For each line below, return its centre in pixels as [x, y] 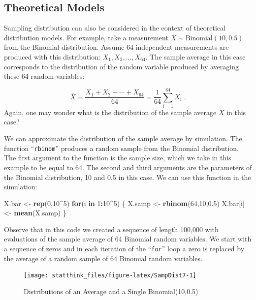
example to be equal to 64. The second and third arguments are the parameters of [128, 167]
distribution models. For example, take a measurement [86, 37]
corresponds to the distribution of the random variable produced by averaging [121, 66]
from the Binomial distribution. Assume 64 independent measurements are [116, 47]
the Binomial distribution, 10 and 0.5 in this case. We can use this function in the [128, 177]
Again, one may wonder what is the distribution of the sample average [110, 112]
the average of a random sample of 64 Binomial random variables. [103, 258]
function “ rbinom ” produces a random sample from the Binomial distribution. [121, 148]
